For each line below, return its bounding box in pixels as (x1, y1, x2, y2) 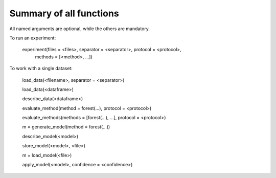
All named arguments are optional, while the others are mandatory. (9, 26, 150, 32)
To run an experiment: (9, 35, 56, 41)
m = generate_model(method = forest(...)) (22, 124, 110, 130)
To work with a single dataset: (9, 65, 73, 72)
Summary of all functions (9, 8, 120, 19)
